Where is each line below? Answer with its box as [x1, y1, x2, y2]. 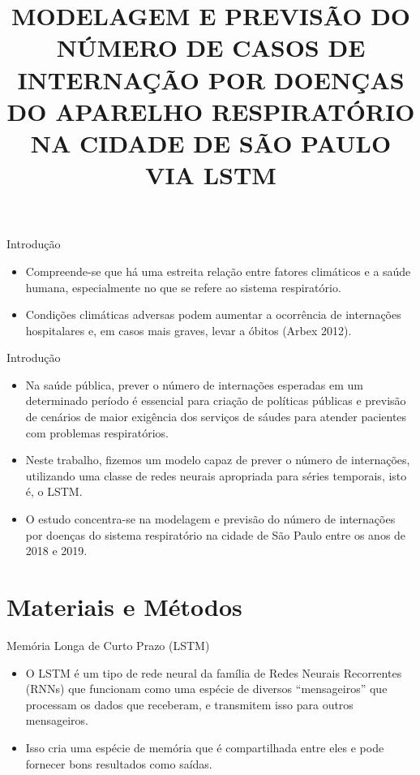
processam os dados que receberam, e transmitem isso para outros [25, 695, 354, 713]
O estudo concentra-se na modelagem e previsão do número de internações [25, 510, 396, 527]
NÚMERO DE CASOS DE [56, 31, 366, 64]
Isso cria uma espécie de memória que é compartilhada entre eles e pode [25, 738, 384, 756]
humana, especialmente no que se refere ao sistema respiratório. [25, 278, 341, 295]
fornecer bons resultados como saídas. [25, 755, 212, 772]
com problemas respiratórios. [25, 424, 169, 441]
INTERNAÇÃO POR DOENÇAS [17, 62, 405, 96]
